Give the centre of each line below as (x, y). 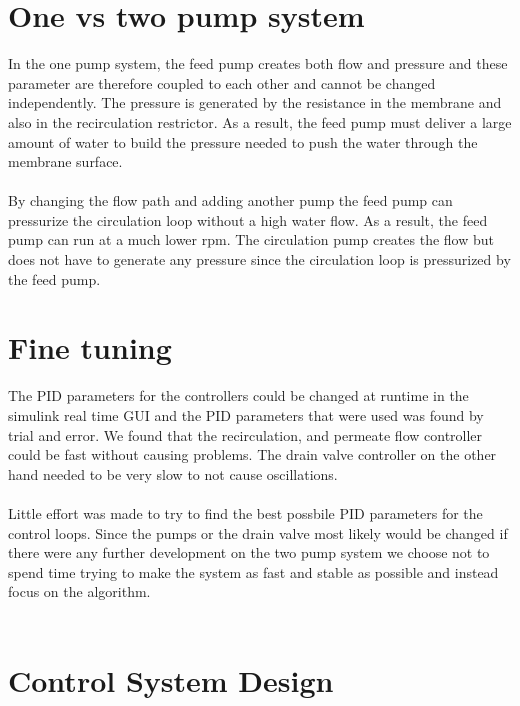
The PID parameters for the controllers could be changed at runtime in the (238, 395)
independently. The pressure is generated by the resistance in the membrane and (255, 102)
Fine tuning (90, 347)
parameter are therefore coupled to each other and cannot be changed (222, 82)
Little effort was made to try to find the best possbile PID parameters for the (245, 512)
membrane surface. (65, 161)
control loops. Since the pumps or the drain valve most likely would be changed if (258, 532)
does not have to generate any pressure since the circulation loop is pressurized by (259, 259)
